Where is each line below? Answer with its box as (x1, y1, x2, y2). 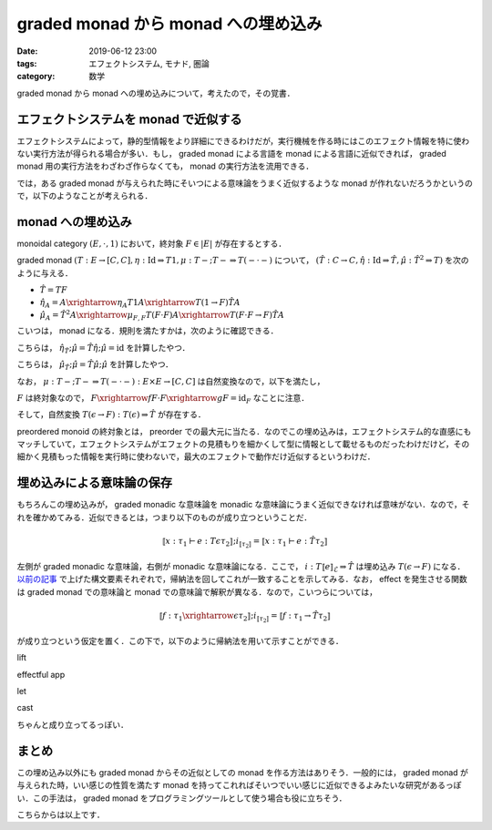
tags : (16, 57, 37, 68)
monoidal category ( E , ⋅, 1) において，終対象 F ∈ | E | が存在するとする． (16, 238, 287, 250)
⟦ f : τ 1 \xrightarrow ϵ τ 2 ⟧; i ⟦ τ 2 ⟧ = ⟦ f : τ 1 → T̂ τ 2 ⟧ (159, 610, 332, 624)
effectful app (16, 669, 66, 680)
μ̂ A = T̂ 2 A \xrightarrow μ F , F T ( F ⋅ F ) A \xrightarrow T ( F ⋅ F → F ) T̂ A (39, 308, 285, 323)
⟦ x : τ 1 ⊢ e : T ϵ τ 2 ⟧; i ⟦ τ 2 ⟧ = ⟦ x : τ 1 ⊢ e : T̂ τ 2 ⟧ (161, 536, 328, 549)
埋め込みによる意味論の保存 (16, 475, 173, 491)
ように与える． (16, 267, 73, 278)
